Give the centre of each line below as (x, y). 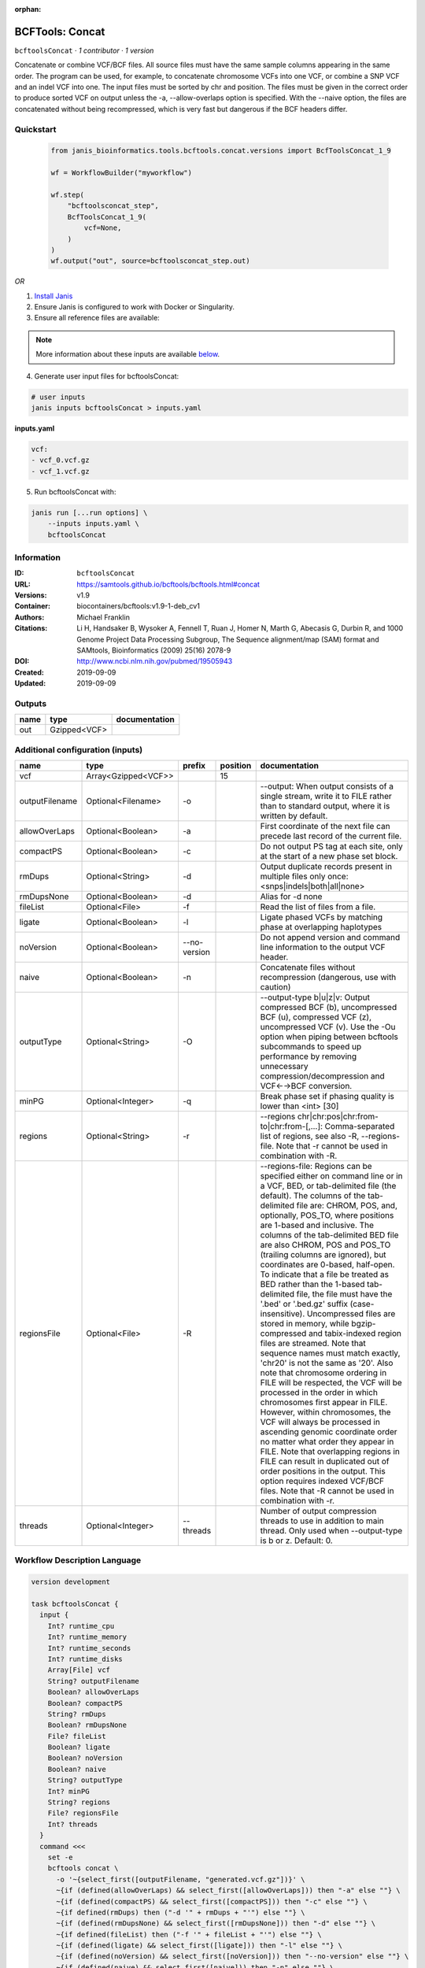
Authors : (30, 617)
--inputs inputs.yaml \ (93, 524)
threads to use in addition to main (322, 1521)
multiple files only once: (305, 876)
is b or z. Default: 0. (297, 1541)
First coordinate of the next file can (325, 827)
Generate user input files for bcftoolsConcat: (107, 376)
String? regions (79, 1802)
